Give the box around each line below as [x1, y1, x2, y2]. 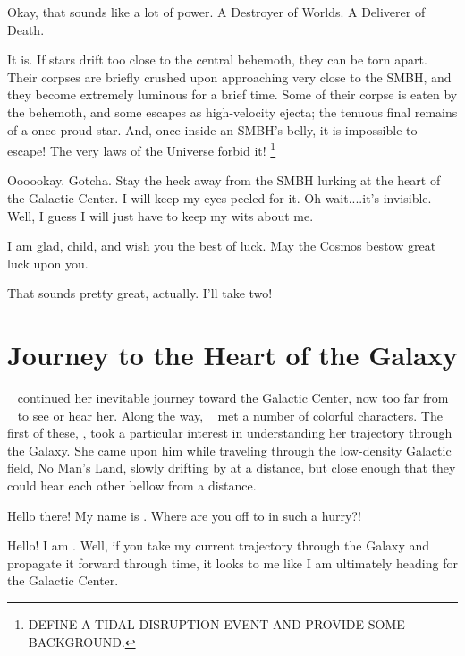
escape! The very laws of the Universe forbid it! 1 [7, 139, 276, 159]
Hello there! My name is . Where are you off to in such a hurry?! [7, 506, 361, 524]
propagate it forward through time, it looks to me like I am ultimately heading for [7, 553, 458, 572]
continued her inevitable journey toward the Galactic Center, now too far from [17, 388, 449, 407]
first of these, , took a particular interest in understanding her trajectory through [7, 423, 452, 442]
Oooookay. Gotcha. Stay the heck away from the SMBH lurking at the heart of [7, 171, 441, 190]
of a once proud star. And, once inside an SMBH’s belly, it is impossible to [7, 120, 418, 139]
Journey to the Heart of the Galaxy [7, 337, 458, 373]
